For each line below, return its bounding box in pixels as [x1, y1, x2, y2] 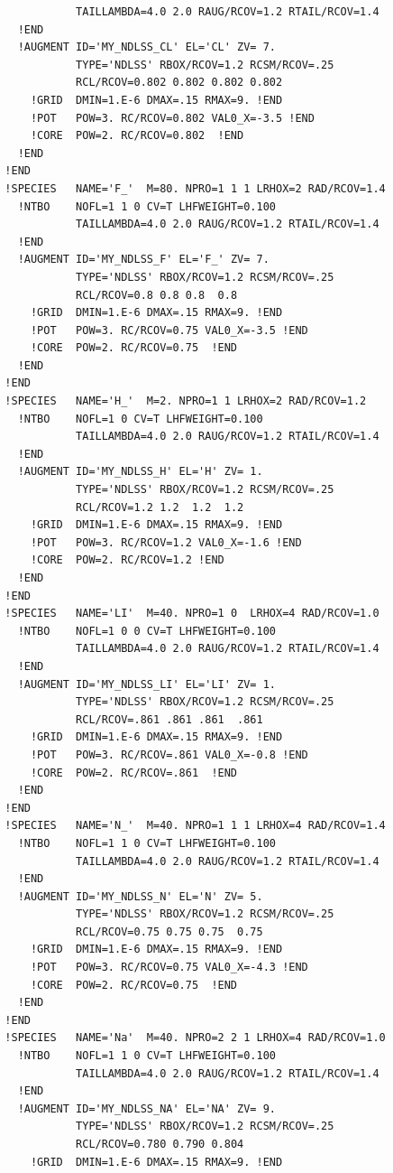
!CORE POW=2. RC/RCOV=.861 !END [30, 766, 238, 779]
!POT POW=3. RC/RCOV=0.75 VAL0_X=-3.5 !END [30, 323, 308, 337]
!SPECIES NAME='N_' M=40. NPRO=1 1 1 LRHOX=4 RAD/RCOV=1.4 [5, 819, 386, 833]
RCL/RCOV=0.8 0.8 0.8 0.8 [76, 288, 238, 302]
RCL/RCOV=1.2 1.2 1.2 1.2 [76, 500, 244, 514]
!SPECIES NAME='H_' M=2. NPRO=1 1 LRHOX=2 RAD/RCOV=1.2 [5, 395, 367, 408]
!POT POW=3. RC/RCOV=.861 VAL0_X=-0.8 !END [30, 748, 308, 761]
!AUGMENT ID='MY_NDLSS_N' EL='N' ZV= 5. [17, 889, 263, 903]
